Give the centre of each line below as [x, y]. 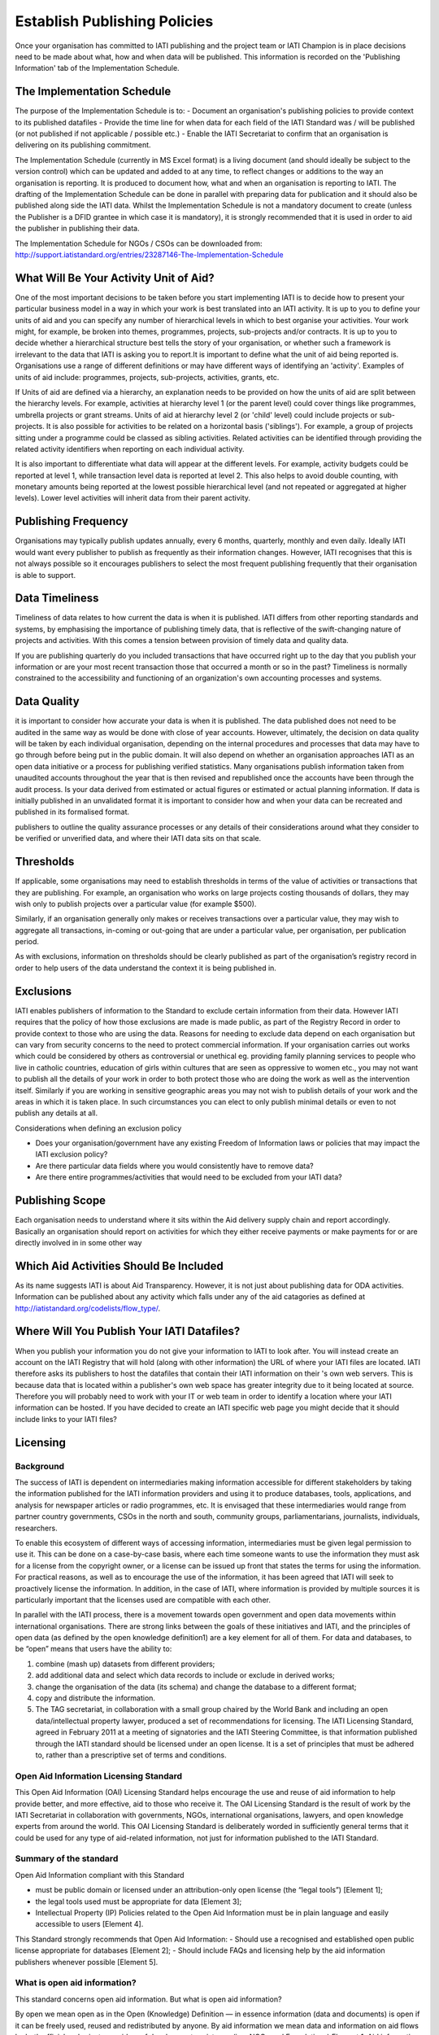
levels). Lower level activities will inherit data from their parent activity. [133, 498]
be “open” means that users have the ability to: [93, 1649]
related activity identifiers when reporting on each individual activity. [130, 449]
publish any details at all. [56, 1113]
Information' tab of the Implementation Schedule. [97, 68]
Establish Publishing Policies [114, 21]
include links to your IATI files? [66, 1419]
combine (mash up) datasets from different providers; [125, 1664]
